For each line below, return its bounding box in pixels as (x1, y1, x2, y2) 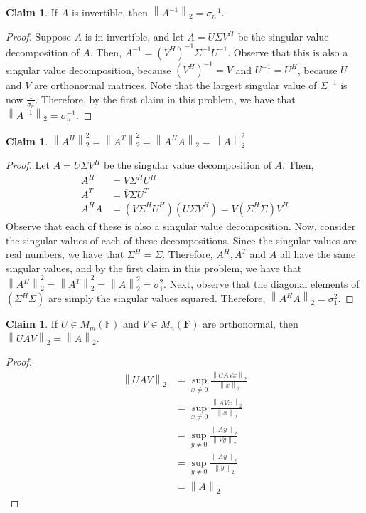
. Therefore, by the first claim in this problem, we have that (35, 91, 296, 106)
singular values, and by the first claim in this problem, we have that (6, 260, 302, 275)
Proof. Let (6, 157, 50, 172)
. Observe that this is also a (227, 44, 348, 59)
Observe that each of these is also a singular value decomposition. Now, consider (6, 219, 356, 233)
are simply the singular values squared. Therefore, (48, 291, 266, 306)
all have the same (279, 247, 356, 261)
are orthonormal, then (203, 316, 298, 331)
